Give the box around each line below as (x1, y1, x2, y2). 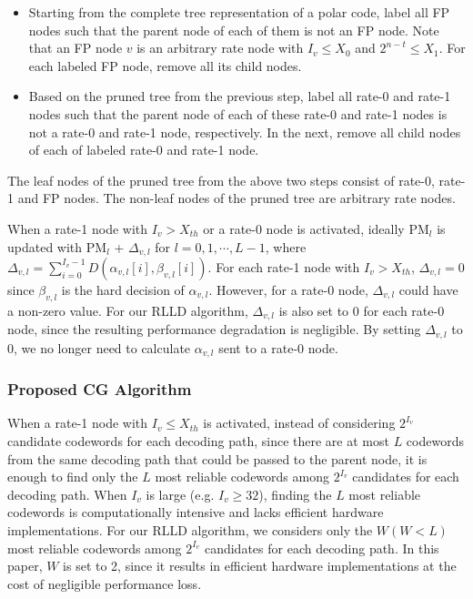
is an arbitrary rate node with (136, 38, 304, 57)
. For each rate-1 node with (207, 257, 360, 276)
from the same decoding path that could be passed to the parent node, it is (7, 449, 428, 468)
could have (398, 279, 458, 299)
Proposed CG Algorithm (7, 378, 192, 401)
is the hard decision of (61, 279, 185, 299)
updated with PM (7, 237, 107, 256)
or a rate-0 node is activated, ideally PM (203, 218, 429, 238)
